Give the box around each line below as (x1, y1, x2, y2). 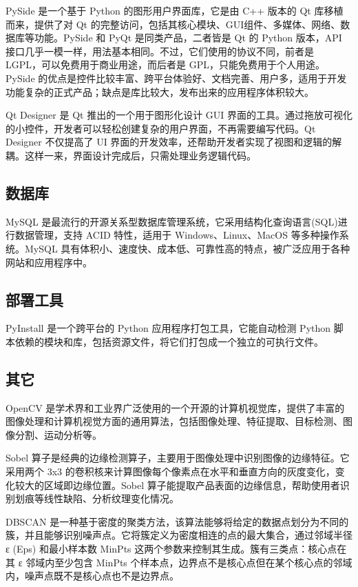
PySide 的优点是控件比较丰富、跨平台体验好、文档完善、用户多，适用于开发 (6, 70, 347, 85)
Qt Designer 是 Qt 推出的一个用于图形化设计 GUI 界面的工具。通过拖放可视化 (6, 108, 352, 122)
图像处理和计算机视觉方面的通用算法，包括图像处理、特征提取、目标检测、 (6, 414, 343, 428)
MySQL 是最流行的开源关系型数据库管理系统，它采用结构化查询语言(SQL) (6, 214, 338, 228)
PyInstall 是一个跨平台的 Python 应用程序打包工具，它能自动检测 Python (6, 321, 331, 335)
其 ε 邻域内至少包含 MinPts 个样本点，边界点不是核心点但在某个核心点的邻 (6, 555, 343, 569)
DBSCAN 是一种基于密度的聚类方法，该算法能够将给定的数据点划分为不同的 (6, 514, 349, 528)
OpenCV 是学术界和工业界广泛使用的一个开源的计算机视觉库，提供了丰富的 (6, 400, 345, 415)
